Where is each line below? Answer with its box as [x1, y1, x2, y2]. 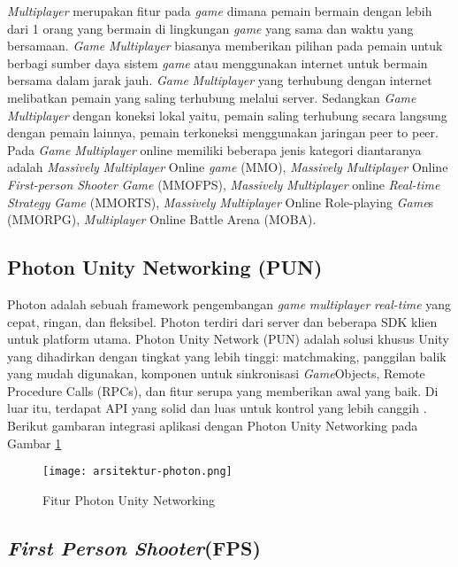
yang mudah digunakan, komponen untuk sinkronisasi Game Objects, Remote [7, 364, 425, 383]
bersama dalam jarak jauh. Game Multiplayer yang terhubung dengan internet [7, 71, 432, 89]
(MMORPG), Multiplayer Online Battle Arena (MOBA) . [7, 210, 317, 229]
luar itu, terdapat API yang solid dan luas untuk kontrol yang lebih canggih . [7, 399, 427, 417]
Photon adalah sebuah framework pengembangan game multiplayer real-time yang [7, 294, 452, 313]
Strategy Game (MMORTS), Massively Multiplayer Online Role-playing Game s [7, 192, 434, 211]
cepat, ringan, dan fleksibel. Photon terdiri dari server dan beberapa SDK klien [7, 312, 438, 330]
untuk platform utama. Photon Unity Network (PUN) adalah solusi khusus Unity [7, 330, 449, 348]
